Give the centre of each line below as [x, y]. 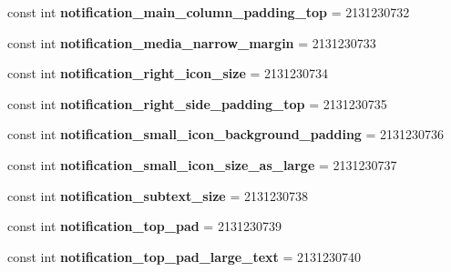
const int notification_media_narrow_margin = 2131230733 [192, 42]
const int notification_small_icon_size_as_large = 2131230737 [202, 164]
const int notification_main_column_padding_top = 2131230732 [209, 12]
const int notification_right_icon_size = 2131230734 [168, 73]
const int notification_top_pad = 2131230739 [144, 226]
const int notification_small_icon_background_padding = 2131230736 [226, 134]
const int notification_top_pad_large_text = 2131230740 [184, 256]
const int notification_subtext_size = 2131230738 [158, 195]
